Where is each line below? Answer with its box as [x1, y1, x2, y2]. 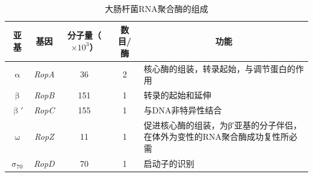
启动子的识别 [143, 157, 194, 169]
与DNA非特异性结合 [143, 103, 222, 116]
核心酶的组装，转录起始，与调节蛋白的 [143, 62, 296, 74]
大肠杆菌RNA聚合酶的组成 [105, 2, 208, 14]
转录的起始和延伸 [143, 89, 211, 101]
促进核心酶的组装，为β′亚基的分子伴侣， [143, 118, 302, 131]
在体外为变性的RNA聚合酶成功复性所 [143, 130, 290, 143]
